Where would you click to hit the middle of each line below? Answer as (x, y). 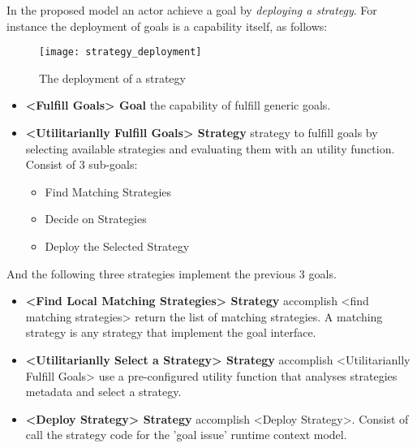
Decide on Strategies (96, 219)
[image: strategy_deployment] (120, 52)
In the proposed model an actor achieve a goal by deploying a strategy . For (192, 10)
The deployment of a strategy (112, 78)
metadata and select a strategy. (103, 392)
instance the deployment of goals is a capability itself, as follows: (167, 26)
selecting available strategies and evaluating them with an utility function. (210, 148)
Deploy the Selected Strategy (117, 246)
